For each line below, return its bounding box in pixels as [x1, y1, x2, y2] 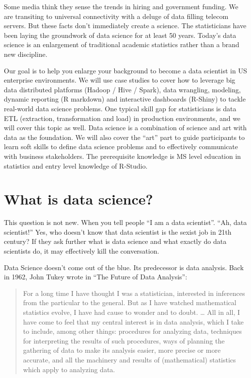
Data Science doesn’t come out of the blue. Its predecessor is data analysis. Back [4, 262, 244, 272]
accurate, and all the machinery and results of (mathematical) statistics [23, 354, 236, 364]
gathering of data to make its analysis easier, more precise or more [23, 345, 221, 355]
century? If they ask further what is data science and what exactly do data [4, 236, 227, 246]
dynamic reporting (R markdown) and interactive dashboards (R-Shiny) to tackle [4, 94, 246, 104]
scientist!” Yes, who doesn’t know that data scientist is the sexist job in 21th [4, 226, 232, 237]
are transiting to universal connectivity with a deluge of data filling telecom [4, 11, 229, 21]
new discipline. [4, 49, 47, 59]
